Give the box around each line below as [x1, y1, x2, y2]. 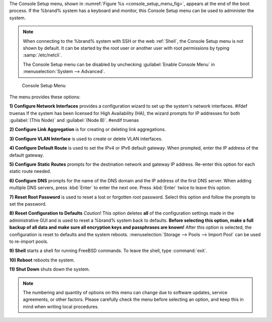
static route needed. [9, 168, 51, 174]
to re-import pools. [9, 238, 49, 244]
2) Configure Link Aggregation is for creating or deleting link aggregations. [9, 126, 166, 133]
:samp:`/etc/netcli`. [23, 52, 62, 58]
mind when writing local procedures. [23, 303, 99, 309]
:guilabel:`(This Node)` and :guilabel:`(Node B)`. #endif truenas [9, 117, 139, 123]
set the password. [9, 201, 47, 207]
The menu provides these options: [9, 94, 81, 100]
